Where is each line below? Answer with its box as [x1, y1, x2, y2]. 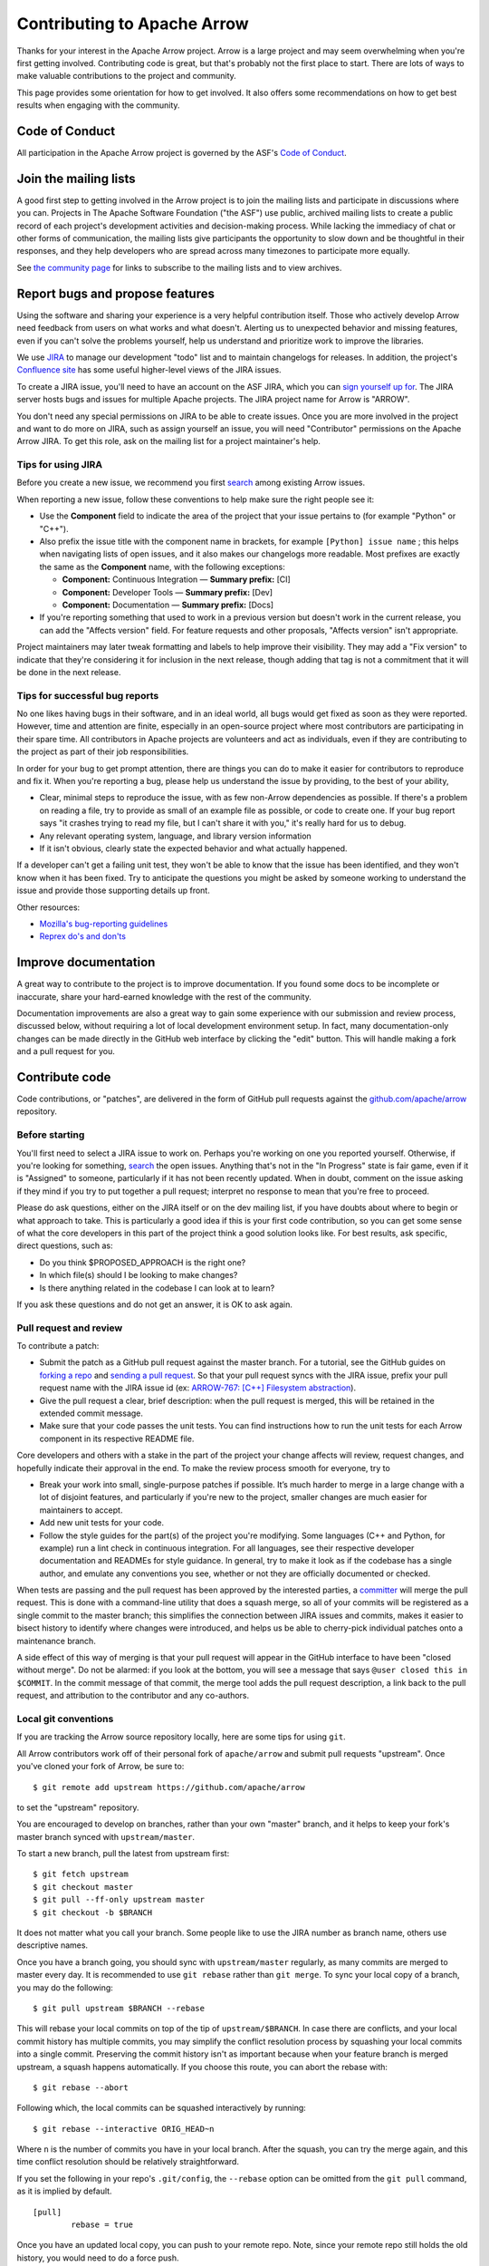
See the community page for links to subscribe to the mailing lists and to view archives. [16, 262, 342, 273]
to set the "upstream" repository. [16, 1802, 139, 1813]
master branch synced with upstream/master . [16, 1831, 195, 1842]
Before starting [16, 1128, 85, 1141]
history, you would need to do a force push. [16, 2252, 180, 2263]
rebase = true [71, 2220, 134, 2230]
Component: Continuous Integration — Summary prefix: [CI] [62, 574, 292, 585]
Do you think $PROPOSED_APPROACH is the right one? [39, 1256, 246, 1268]
